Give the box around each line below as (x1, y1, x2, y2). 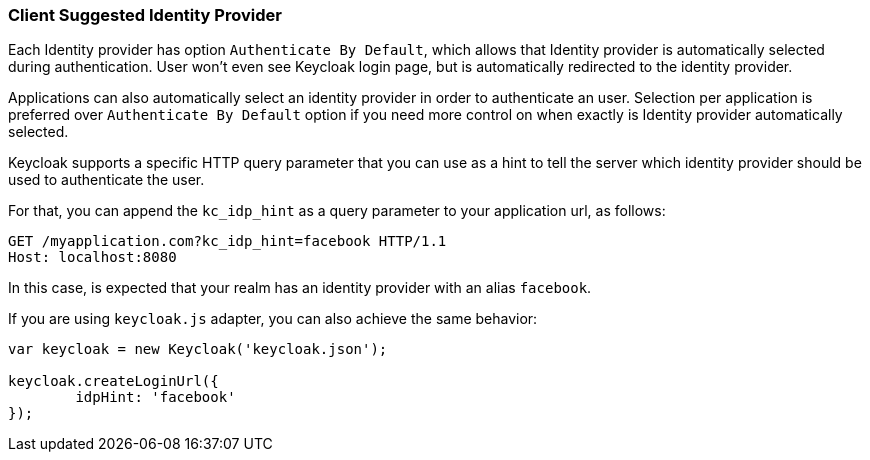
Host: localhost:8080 (8, 249, 177, 266)
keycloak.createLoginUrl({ (8, 373, 219, 390)
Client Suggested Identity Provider (8, 5, 282, 25)
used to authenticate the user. (8, 171, 205, 189)
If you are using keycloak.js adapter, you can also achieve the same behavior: (8, 310, 538, 328)
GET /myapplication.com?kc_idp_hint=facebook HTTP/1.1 (8, 233, 447, 250)
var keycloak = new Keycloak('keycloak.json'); (8, 341, 388, 358)
